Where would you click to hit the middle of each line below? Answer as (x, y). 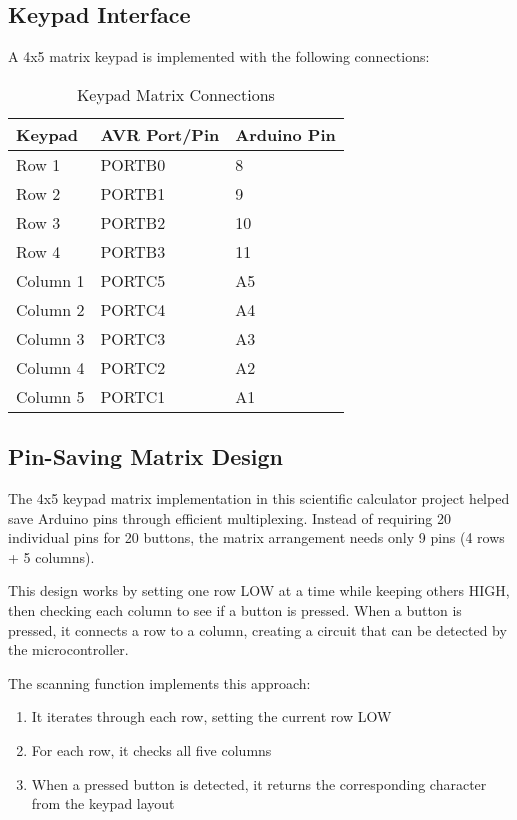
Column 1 (50, 280)
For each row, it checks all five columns (151, 749)
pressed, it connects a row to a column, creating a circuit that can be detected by (257, 629)
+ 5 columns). (51, 556)
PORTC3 (133, 338)
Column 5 (50, 396)
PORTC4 (133, 309)
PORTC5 (133, 280)
